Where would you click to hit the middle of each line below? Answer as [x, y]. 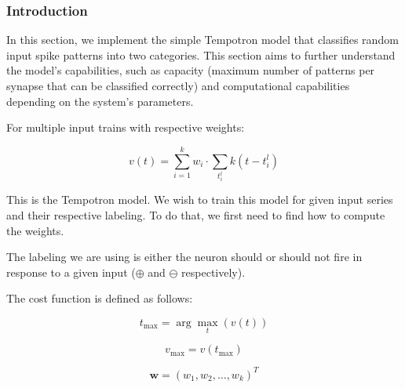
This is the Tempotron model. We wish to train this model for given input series [200, 199]
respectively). [213, 272]
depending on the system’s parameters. [100, 101]
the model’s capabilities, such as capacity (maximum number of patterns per [191, 70]
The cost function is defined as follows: [100, 298]
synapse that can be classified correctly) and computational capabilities [178, 85]
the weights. [35, 230]
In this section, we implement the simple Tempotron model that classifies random [202, 40]
